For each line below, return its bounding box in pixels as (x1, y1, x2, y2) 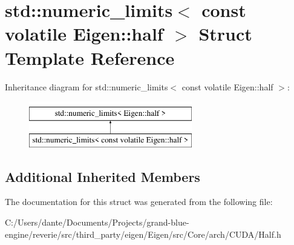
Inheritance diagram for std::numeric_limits (5, 80, 168, 93)
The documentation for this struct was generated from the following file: (5, 195, 273, 208)
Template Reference (5, 45, 175, 70)
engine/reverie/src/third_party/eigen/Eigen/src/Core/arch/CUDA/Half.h (5, 227, 281, 240)
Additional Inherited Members (5, 167, 200, 186)
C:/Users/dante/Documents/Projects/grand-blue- (5, 216, 189, 229)
